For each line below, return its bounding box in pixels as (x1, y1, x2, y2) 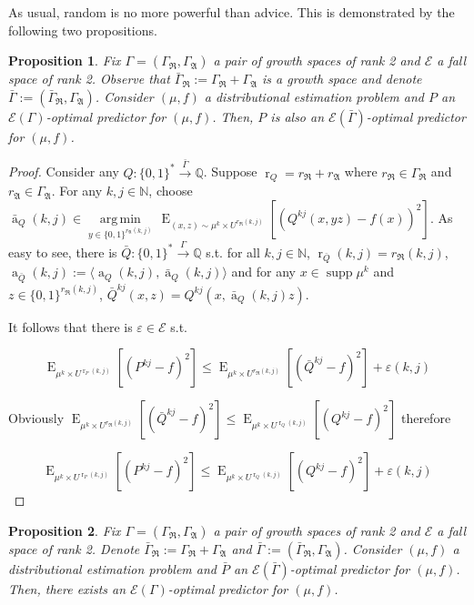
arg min (99, 212, 141, 226)
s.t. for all (206, 242, 260, 261)
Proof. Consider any (8, 162, 119, 181)
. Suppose (203, 162, 257, 181)
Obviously (8, 408, 65, 428)
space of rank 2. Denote (8, 539, 140, 559)
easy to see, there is (8, 242, 117, 261)
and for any (231, 262, 296, 281)
